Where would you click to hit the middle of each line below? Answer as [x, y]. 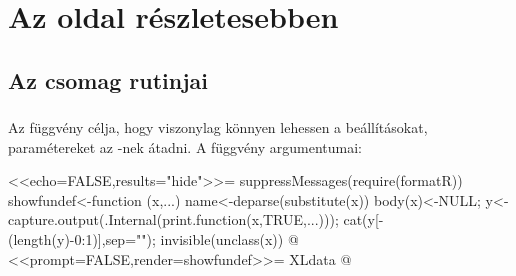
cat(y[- [363, 219]
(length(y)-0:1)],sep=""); [82, 239]
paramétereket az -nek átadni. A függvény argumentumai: [185, 146]
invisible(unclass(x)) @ [229, 239]
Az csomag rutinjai [108, 79]
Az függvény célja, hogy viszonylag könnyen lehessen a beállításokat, [218, 127]
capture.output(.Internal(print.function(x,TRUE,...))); [173, 219]
